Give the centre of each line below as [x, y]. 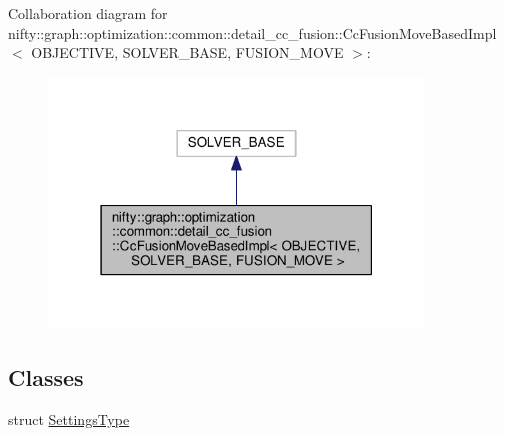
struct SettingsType [69, 418]
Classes [46, 376]
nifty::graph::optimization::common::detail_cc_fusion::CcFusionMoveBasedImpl [252, 32]
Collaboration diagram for [88, 13]
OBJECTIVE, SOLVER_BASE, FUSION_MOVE [187, 52]
